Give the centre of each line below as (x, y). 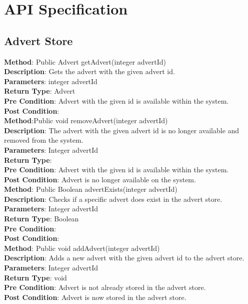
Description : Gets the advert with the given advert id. (89, 71)
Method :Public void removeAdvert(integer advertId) (86, 120)
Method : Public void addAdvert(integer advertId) (82, 248)
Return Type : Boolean (41, 219)
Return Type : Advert (40, 91)
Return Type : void (35, 277)
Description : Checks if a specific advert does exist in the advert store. (113, 199)
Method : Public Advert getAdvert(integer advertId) (85, 61)
